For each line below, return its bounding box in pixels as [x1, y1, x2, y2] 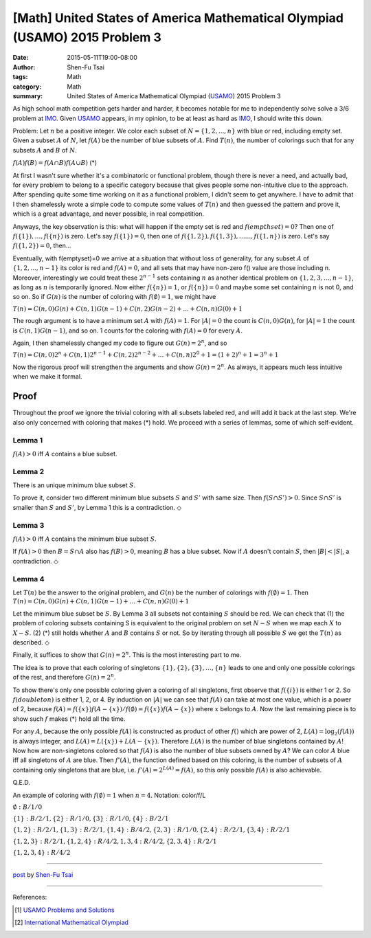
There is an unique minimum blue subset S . [12, 481, 136, 489]
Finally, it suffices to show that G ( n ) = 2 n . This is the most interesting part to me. [12, 650, 242, 659]
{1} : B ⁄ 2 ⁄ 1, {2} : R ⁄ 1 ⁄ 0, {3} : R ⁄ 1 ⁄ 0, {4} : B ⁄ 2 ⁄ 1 [12, 814, 169, 823]
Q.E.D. [12, 779, 31, 787]
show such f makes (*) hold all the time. [12, 715, 126, 723]
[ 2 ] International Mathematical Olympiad [14, 918, 128, 927]
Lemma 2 [12, 467, 45, 476]
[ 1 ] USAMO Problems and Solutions [14, 906, 115, 914]
